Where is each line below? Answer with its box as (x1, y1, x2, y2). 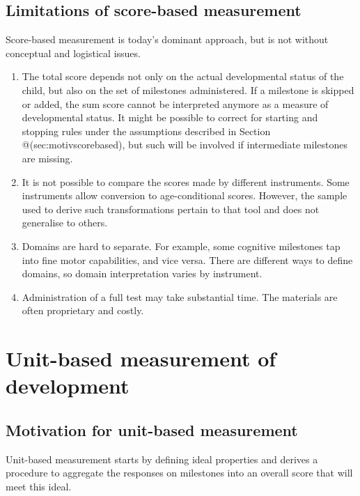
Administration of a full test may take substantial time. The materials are (22, 289, 338, 304)
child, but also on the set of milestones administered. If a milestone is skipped (22, 82, 354, 97)
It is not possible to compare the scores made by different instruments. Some (22, 174, 350, 189)
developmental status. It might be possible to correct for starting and (22, 110, 318, 125)
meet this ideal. (6, 479, 72, 493)
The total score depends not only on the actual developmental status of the (22, 69, 344, 84)
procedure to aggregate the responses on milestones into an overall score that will (6, 465, 353, 480)
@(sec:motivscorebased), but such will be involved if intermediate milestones (22, 137, 347, 152)
